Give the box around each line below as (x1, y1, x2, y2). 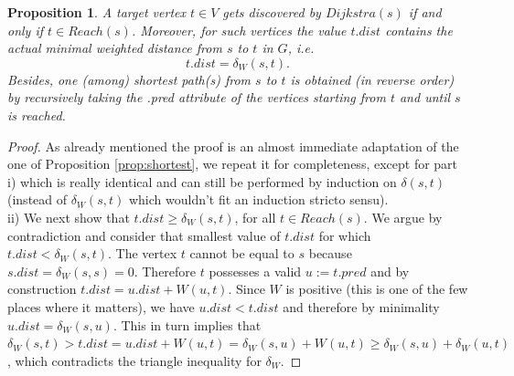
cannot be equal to (189, 244, 294, 263)
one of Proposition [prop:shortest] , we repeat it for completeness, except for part (7, 154, 458, 173)
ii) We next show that (7, 207, 130, 226)
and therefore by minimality (283, 297, 440, 316)
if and (408, 3, 442, 21)
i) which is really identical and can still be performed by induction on (7, 172, 397, 191)
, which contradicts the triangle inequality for (7, 350, 262, 370)
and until (399, 88, 451, 107)
